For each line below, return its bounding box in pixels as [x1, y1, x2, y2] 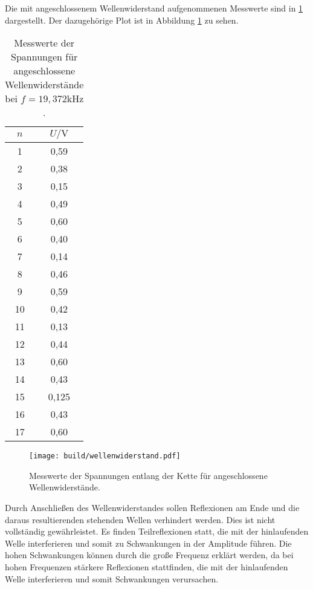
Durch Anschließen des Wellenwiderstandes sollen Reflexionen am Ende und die [5, 501, 300, 514]
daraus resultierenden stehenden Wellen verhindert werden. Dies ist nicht [5, 513, 276, 526]
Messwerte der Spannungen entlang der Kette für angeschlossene [29, 469, 268, 481]
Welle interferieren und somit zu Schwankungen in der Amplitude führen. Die [5, 536, 292, 549]
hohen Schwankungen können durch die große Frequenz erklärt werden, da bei [5, 548, 294, 561]
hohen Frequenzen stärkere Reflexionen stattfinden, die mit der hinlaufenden [5, 561, 288, 573]
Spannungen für [11, 50, 78, 64]
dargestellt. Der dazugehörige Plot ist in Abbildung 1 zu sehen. [5, 13, 239, 26]
